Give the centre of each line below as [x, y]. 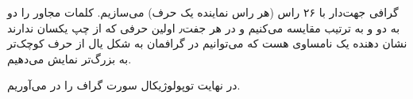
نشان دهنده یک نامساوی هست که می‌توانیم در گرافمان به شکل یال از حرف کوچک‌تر [207, 43]
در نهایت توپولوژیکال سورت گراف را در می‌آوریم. [124, 85]
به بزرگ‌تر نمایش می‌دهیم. [69, 58]
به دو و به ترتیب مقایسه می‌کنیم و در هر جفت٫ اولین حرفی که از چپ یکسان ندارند [204, 27]
